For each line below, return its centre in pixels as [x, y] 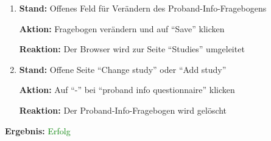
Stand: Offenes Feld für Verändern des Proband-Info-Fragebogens [143, 8]
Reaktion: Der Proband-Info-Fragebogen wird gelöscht [123, 110]
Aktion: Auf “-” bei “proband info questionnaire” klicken [127, 90]
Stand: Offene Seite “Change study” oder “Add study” [123, 69]
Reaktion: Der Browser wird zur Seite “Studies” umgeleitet [132, 49]
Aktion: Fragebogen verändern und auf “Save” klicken [122, 28]
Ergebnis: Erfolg [38, 130]
